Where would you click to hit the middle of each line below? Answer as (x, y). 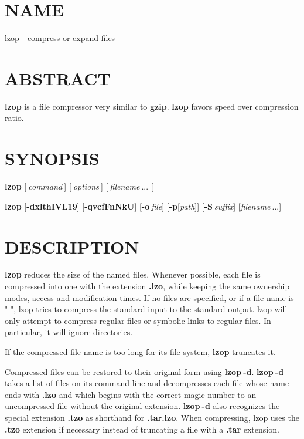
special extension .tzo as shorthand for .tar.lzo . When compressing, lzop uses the (152, 417)
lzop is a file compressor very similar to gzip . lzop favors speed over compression (152, 106)
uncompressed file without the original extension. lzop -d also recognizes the (142, 406)
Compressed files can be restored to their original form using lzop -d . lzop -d (144, 371)
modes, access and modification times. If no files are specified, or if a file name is (149, 297)
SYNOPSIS (52, 158)
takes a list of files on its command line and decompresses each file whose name (147, 383)
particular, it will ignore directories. (69, 332)
